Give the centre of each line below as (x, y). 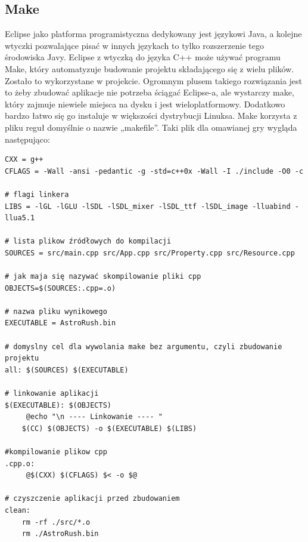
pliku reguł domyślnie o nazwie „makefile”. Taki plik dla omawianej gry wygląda (151, 127)
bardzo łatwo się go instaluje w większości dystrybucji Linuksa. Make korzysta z (151, 116)
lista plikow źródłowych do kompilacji (92, 241)
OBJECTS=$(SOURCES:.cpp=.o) (60, 288)
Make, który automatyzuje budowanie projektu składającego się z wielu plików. (150, 68)
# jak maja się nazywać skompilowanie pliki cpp (103, 277)
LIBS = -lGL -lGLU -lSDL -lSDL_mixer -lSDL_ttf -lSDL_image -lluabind (148, 206)
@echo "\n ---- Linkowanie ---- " (94, 417)
